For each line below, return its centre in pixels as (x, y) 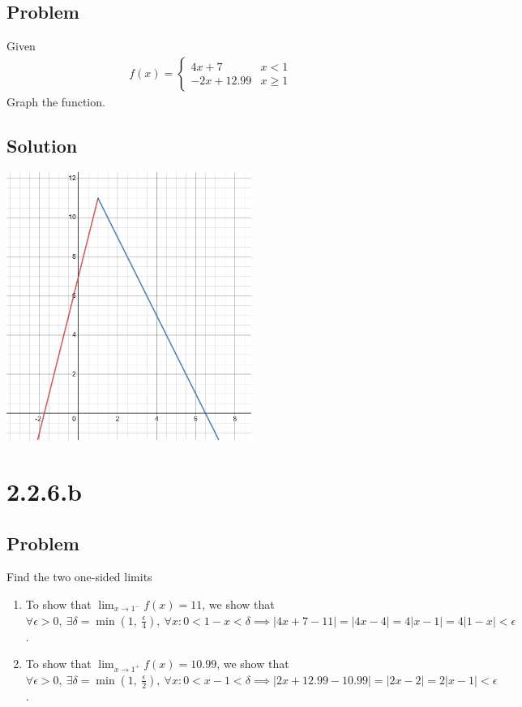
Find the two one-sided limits (79, 577)
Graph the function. (56, 101)
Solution (42, 145)
